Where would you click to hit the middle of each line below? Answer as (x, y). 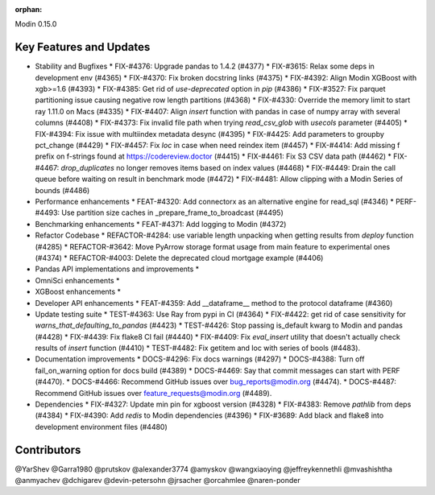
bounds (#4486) (62, 190)
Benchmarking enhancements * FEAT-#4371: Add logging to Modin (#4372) (161, 224)
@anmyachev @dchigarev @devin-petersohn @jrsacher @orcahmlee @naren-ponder (158, 481)
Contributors (48, 450)
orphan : (29, 9)
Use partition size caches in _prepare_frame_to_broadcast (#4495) (172, 212)
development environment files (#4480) (101, 427)
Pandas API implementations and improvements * (117, 269)
